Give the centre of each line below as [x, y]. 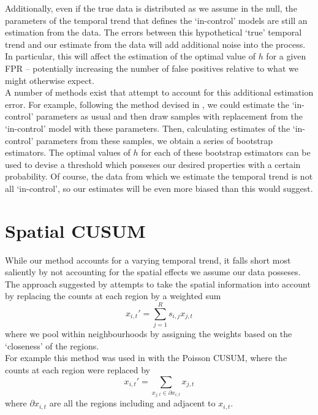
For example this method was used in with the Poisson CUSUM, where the [146, 358]
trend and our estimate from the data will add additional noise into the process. [155, 44]
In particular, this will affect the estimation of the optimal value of [130, 56]
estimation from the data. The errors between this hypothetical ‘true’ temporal [153, 32]
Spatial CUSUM [75, 230]
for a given [286, 56]
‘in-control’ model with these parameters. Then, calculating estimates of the [148, 128]
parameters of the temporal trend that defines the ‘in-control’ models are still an [156, 20]
